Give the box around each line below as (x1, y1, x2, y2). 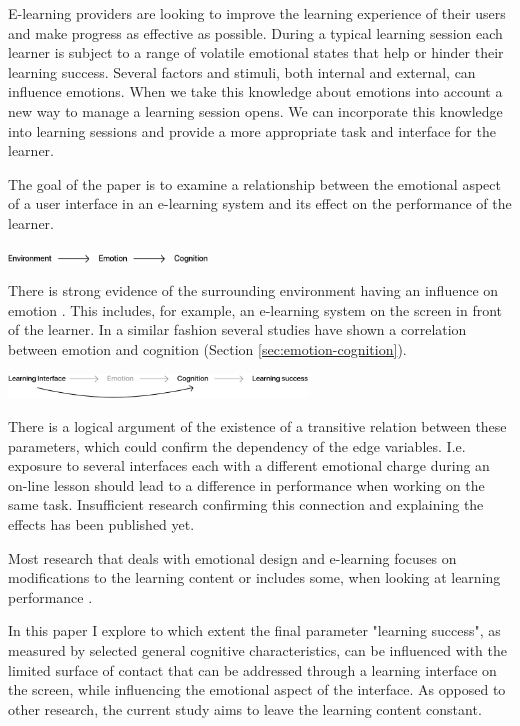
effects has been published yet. (8, 514, 195, 534)
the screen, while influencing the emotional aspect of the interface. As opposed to (8, 679, 506, 700)
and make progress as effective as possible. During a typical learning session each (8, 22, 503, 43)
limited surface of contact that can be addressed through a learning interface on (8, 659, 497, 680)
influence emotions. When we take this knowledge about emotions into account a (8, 81, 503, 102)
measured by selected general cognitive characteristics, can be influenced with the (8, 639, 507, 660)
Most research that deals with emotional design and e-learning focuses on (8, 547, 457, 568)
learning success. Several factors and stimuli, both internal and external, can (8, 61, 476, 82)
